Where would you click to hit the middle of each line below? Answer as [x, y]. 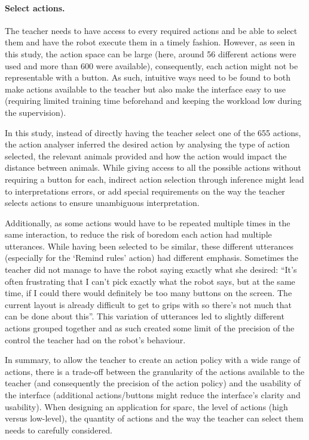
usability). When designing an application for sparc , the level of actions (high [146, 406]
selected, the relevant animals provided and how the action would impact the [146, 156]
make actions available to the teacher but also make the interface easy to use [146, 89]
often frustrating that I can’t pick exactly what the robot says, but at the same [150, 281]
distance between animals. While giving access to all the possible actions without [153, 167]
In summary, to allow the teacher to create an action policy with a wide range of [153, 360]
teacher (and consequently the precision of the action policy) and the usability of [153, 383]
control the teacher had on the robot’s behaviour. [95, 339]
